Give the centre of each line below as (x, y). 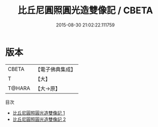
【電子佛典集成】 (56, 69)
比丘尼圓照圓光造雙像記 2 (39, 119)
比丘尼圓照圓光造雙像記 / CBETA (85, 10)
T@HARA (19, 88)
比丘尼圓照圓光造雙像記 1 (39, 113)
